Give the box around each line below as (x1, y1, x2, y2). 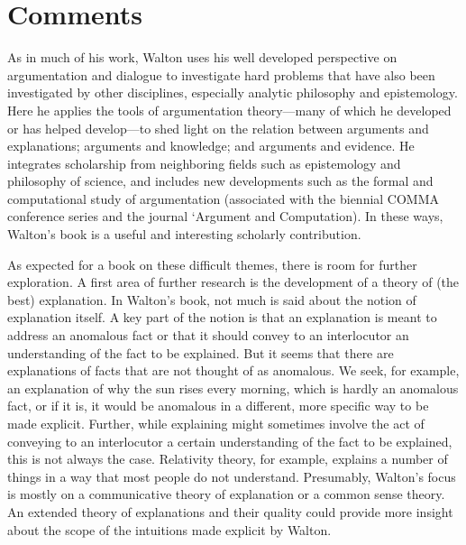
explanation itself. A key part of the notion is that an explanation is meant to (7, 308, 437, 327)
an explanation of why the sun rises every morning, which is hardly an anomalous (7, 378, 459, 397)
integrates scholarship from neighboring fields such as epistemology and (7, 153, 401, 172)
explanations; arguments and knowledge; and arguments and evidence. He (7, 136, 415, 155)
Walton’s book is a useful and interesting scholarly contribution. (7, 225, 361, 244)
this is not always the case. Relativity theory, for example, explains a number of (7, 449, 448, 468)
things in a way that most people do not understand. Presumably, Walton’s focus (7, 466, 456, 485)
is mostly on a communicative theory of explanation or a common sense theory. (7, 485, 445, 503)
